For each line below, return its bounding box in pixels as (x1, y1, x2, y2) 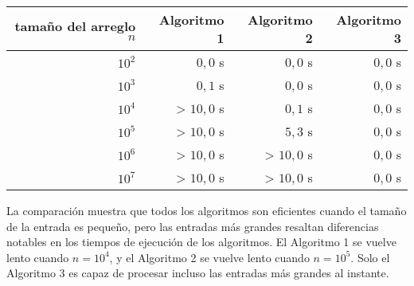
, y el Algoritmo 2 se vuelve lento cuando (109, 249, 310, 265)
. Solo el (350, 249, 390, 265)
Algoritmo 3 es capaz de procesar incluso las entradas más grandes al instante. (6, 264, 389, 281)
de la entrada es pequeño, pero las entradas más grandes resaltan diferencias (6, 217, 379, 234)
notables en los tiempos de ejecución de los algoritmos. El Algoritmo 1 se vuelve (6, 233, 396, 250)
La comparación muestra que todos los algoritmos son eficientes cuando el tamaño (6, 202, 407, 218)
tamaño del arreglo (14, 17, 136, 35)
